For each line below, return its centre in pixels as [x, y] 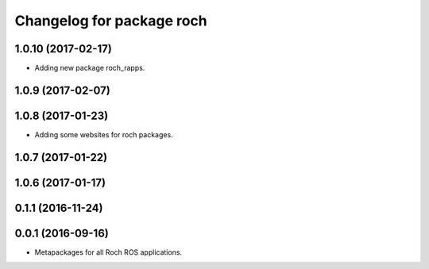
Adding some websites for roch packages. [104, 134]
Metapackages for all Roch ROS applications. [108, 252]
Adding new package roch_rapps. [90, 68]
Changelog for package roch [111, 21]
